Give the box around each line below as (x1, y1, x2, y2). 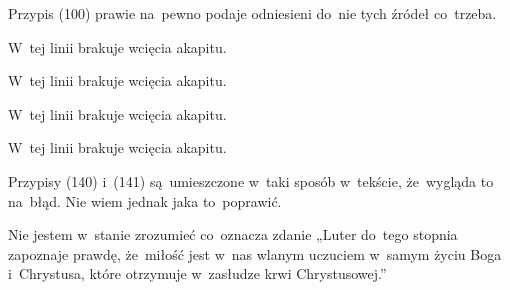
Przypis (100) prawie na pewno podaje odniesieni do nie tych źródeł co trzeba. (8, 3, 497, 23)
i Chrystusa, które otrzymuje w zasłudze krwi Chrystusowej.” (8, 263, 387, 284)
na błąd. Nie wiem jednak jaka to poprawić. (8, 190, 282, 211)
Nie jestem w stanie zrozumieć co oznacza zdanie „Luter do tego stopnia (8, 224, 458, 245)
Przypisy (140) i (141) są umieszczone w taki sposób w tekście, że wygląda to (8, 170, 494, 191)
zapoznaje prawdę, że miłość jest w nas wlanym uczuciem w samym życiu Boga (8, 243, 502, 264)
